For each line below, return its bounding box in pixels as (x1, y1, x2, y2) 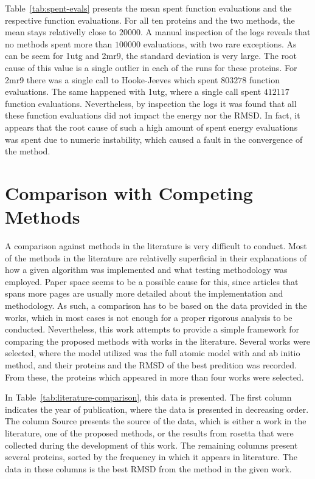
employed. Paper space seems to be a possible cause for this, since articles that (5, 275, 299, 288)
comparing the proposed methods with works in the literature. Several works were (5, 334, 310, 347)
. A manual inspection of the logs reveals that (140, 26, 311, 38)
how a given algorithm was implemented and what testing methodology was (5, 263, 288, 276)
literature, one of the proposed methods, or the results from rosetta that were (5, 426, 294, 439)
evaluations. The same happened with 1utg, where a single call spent (5, 85, 261, 98)
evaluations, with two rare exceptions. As (143, 37, 297, 50)
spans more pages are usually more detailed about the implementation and (5, 287, 283, 300)
